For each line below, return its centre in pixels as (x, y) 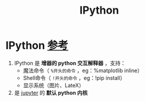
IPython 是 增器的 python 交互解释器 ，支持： (70, 63)
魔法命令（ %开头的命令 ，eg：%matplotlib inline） (83, 70)
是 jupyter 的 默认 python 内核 (51, 93)
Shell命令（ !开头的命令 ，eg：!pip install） (74, 78)
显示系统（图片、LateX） (53, 85)
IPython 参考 (37, 46)
